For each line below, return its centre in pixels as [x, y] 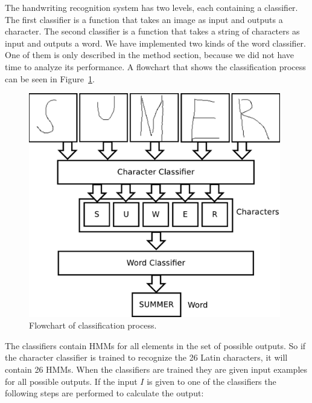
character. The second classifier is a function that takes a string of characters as [152, 31]
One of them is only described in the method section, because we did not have [150, 55]
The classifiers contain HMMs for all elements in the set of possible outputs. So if [155, 345]
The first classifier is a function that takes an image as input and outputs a [144, 19]
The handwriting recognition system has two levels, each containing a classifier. [151, 7]
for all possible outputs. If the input [71, 381]
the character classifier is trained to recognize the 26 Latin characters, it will [146, 357]
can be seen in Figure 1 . [50, 78]
